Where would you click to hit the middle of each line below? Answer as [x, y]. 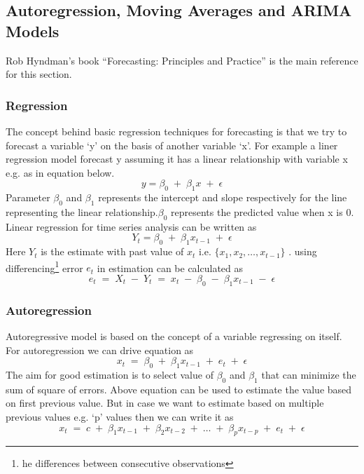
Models [33, 31]
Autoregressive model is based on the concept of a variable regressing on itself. [174, 336]
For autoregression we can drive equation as [100, 350]
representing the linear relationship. [82, 211]
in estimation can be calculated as [170, 268]
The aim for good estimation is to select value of [110, 374]
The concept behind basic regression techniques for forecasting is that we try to [176, 131]
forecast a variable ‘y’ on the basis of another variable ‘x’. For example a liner [172, 145]
